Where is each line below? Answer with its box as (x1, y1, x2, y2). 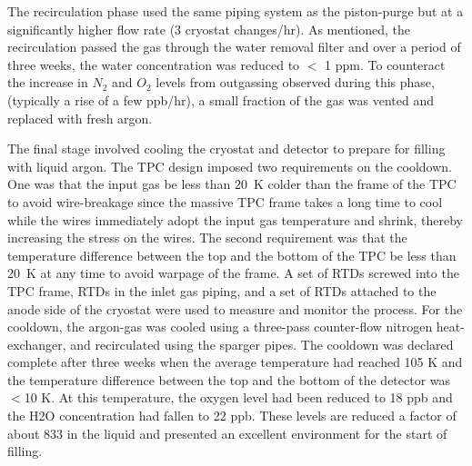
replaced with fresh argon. (7, 108, 153, 127)
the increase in (7, 73, 88, 92)
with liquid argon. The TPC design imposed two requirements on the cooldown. (7, 156, 452, 175)
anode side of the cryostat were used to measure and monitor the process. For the (7, 299, 463, 318)
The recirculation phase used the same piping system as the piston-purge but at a (7, 2, 464, 20)
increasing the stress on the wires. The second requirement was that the (7, 228, 407, 247)
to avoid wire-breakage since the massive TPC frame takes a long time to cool (7, 192, 443, 211)
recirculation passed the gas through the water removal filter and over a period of (7, 37, 461, 56)
